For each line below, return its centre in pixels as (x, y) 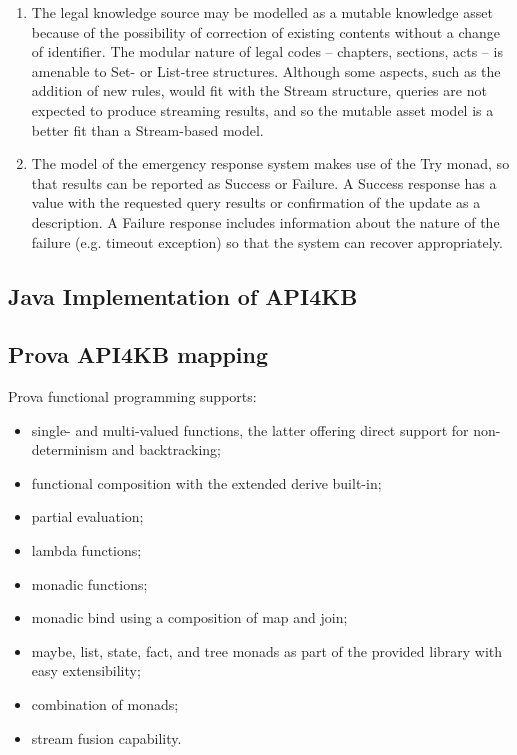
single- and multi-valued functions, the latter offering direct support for (250, 429)
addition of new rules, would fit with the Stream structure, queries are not (259, 90)
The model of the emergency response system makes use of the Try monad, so (270, 163)
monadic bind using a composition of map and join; (189, 617)
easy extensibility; (86, 670)
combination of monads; (105, 704)
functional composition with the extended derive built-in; (206, 482)
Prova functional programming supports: (132, 396)
